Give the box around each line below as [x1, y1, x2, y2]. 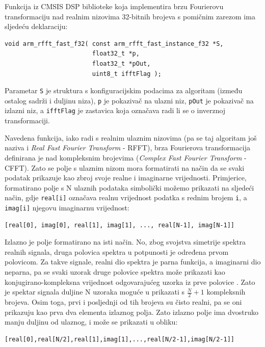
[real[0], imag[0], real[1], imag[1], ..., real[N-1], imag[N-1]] [5, 221, 235, 229]
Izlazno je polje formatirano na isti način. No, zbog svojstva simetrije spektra [5, 236, 246, 247]
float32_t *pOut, [92, 60, 151, 67]
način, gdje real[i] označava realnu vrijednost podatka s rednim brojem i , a [5, 192, 247, 203]
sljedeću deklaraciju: [5, 21, 68, 32]
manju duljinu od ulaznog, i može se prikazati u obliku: [5, 316, 178, 327]
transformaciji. [5, 115, 50, 126]
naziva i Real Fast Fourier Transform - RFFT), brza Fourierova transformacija [5, 142, 250, 153]
